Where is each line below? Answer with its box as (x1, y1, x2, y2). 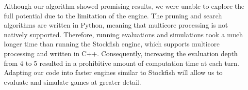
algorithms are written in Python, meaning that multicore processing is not (4, 20, 228, 30)
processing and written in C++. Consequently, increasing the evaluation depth (4, 48, 238, 58)
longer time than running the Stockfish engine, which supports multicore (4, 39, 220, 49)
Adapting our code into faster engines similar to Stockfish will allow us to (4, 67, 223, 77)
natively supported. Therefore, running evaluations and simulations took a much (4, 29, 243, 39)
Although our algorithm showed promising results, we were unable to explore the (4, 1, 245, 11)
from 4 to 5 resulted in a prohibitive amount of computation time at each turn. (4, 58, 239, 68)
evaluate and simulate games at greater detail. (4, 76, 141, 87)
